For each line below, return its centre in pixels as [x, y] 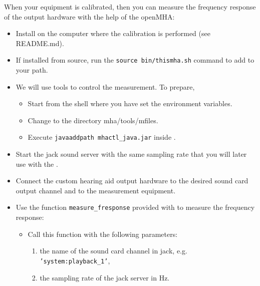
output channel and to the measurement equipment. [96, 190]
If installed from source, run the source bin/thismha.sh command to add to [135, 60]
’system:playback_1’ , [75, 260]
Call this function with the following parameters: [103, 234]
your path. [32, 70]
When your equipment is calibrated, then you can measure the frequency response [130, 7]
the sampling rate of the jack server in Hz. [105, 277]
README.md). [40, 43]
